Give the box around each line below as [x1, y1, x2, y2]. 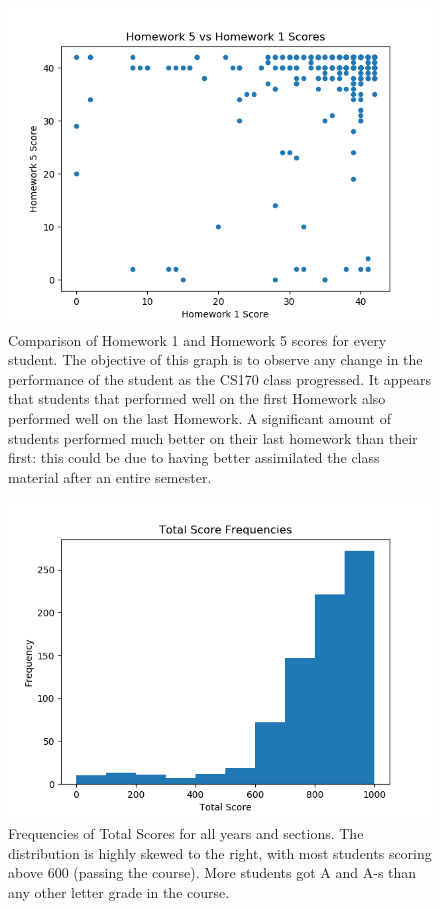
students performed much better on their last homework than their [8, 427, 418, 448]
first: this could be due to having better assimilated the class [8, 447, 380, 468]
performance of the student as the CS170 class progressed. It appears [8, 368, 432, 389]
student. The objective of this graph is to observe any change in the [8, 349, 423, 370]
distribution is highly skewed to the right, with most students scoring [8, 842, 432, 863]
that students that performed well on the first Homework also [8, 388, 386, 409]
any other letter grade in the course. [8, 881, 230, 902]
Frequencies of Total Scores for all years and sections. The [8, 822, 364, 843]
